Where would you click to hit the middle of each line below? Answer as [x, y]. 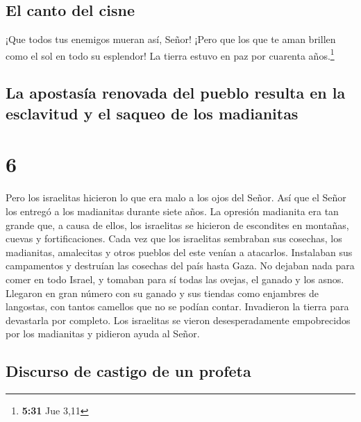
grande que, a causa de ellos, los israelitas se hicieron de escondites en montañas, [177, 225]
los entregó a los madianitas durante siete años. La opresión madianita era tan [172, 211]
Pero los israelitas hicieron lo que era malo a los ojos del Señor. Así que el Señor [176, 197]
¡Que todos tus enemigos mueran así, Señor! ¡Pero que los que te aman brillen [171, 39]
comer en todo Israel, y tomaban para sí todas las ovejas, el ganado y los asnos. [175, 279]
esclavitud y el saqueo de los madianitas [152, 113]
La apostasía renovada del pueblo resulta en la [176, 93]
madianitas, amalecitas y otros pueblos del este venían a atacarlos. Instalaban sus [179, 252]
